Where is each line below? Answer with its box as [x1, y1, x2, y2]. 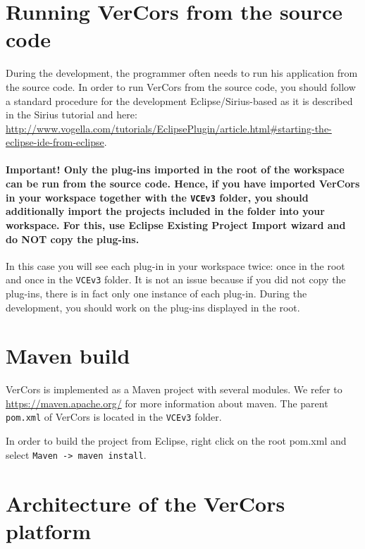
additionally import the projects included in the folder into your [6, 204, 325, 218]
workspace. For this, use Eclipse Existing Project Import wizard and [6, 217, 346, 232]
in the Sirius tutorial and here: [6, 107, 137, 122]
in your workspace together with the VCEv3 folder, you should [6, 190, 309, 204]
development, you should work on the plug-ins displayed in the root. [6, 300, 300, 314]
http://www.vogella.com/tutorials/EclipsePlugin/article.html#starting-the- [6, 121, 332, 135]
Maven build [6, 341, 130, 370]
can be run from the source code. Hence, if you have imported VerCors [6, 176, 360, 191]
